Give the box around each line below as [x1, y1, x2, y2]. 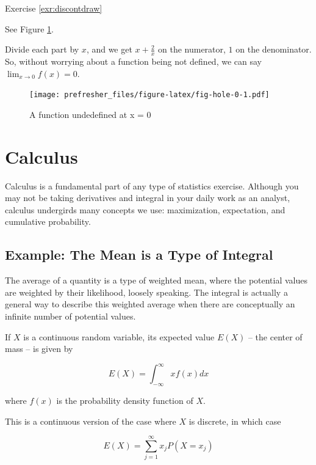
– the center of [248, 330, 303, 343]
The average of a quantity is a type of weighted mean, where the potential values [5, 274, 308, 287]
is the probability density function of [56, 394, 193, 407]
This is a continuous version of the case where [5, 414, 176, 427]
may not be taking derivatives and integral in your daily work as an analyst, [5, 191, 290, 204]
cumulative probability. [5, 215, 91, 228]
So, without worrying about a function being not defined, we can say [5, 55, 262, 68]
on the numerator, [157, 43, 226, 56]
